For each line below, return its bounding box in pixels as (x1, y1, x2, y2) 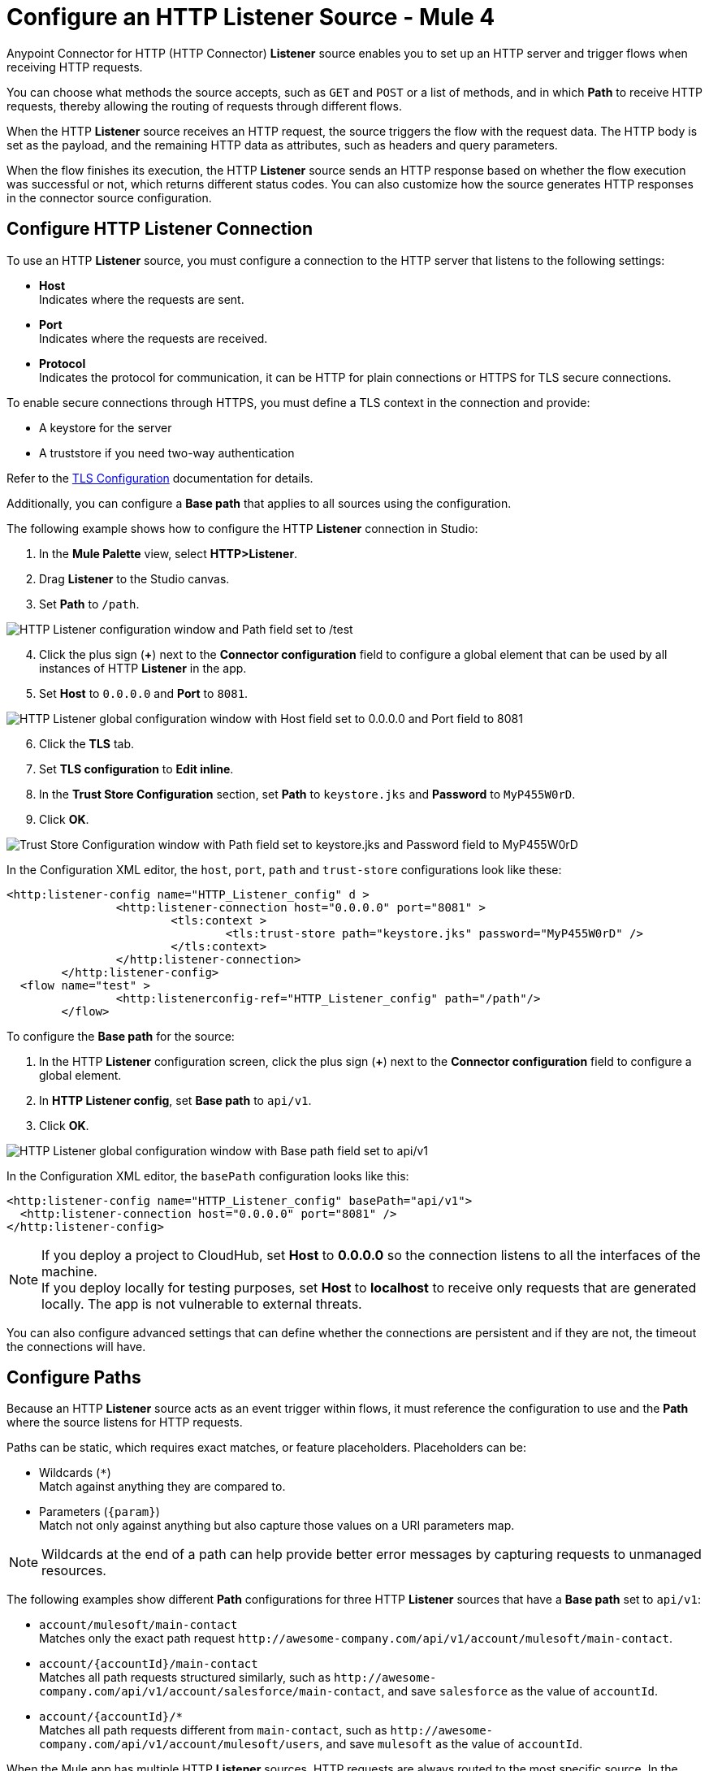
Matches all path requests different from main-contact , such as (39, 1723, 387, 1738)
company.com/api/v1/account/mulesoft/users (39, 1738, 320, 1752)
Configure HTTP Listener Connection (6, 219, 313, 240)
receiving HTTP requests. (6, 59, 143, 74)
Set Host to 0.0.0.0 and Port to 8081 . (39, 686, 249, 700)
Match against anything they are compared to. (39, 1479, 286, 1494)
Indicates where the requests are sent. (39, 292, 244, 306)
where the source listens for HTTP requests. (6, 1415, 243, 1430)
